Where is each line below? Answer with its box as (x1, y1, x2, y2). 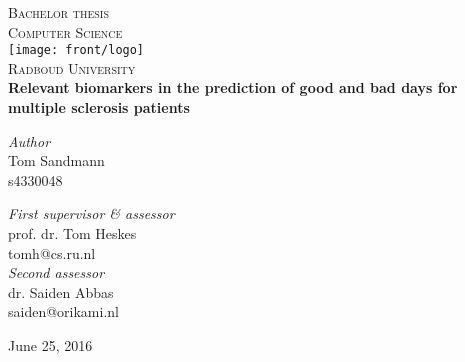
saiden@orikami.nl (8, 301, 119, 322)
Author (8, 130, 51, 151)
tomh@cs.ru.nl (8, 242, 96, 263)
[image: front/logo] (8, 43, 145, 58)
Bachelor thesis (8, 2, 109, 22)
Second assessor (8, 262, 105, 283)
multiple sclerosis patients (8, 97, 190, 118)
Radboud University (8, 57, 136, 78)
